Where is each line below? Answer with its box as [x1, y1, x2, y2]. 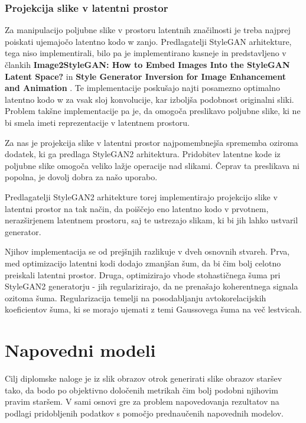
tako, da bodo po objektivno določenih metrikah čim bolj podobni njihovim [5, 383, 278, 396]
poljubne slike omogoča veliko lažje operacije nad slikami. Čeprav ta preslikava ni [5, 159, 300, 171]
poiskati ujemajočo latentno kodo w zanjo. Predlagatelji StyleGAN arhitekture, [5, 35, 292, 47]
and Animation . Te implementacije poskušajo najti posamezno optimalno [5, 82, 280, 94]
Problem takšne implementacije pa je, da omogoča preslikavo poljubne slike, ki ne [5, 105, 301, 117]
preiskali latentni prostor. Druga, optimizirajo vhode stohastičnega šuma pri [5, 268, 281, 281]
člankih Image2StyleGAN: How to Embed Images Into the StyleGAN [5, 58, 290, 70]
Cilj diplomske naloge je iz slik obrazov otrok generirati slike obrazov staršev [5, 372, 282, 384]
